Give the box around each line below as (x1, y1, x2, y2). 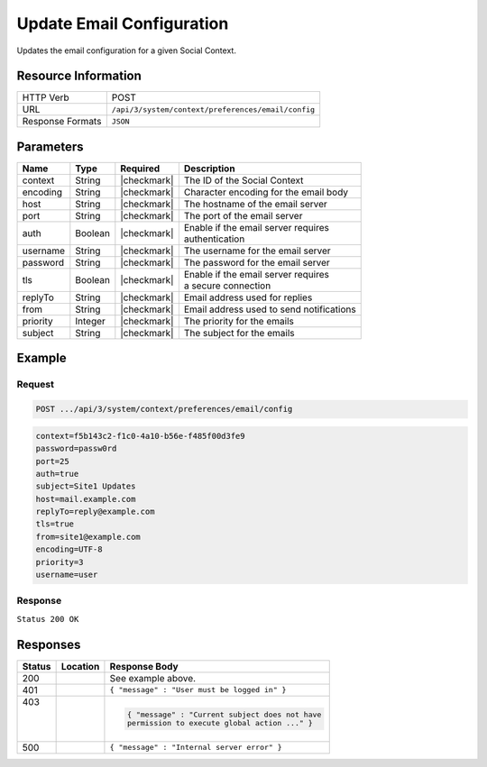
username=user (35, 570, 98, 580)
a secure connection (183, 279, 271, 292)
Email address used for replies (183, 291, 313, 304)
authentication (183, 233, 245, 245)
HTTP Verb (22, 91, 69, 104)
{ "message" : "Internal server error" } (109, 743, 283, 753)
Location (60, 660, 100, 672)
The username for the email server (183, 244, 331, 257)
